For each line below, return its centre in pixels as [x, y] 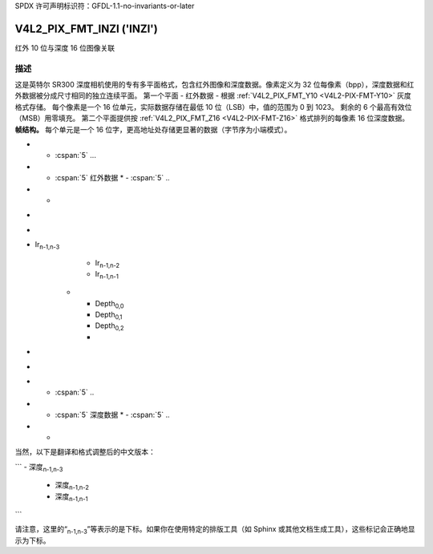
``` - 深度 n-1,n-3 [39, 467]
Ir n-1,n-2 [107, 263]
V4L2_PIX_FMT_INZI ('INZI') [86, 28]
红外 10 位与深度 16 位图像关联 [65, 47]
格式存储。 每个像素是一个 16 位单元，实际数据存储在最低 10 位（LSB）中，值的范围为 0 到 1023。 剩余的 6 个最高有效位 [213, 107]
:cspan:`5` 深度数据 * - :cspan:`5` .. [112, 415]
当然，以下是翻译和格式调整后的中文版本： [85, 452]
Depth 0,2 [109, 327]
